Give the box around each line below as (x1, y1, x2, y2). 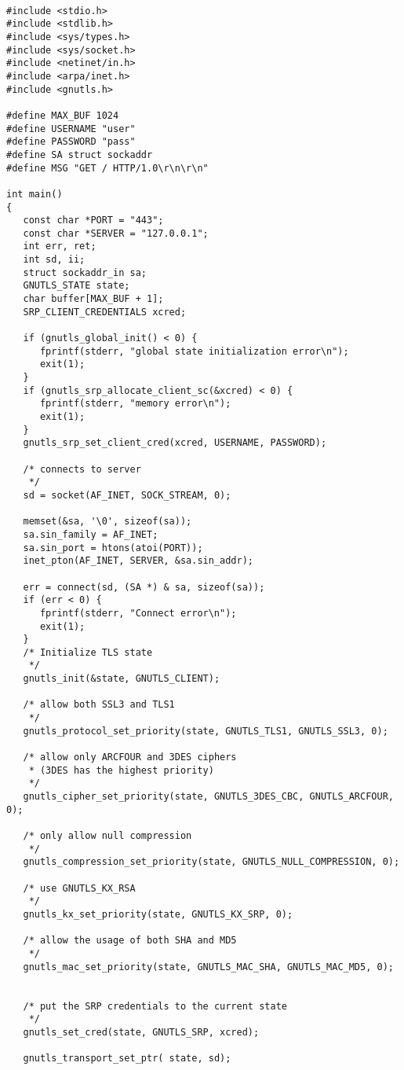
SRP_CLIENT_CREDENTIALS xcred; (23, 306, 187, 318)
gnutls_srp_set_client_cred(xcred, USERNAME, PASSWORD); (23, 437, 327, 449)
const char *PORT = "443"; (23, 215, 164, 226)
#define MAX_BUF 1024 (6, 109, 119, 121)
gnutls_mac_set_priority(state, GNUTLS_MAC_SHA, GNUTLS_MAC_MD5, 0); (23, 961, 394, 973)
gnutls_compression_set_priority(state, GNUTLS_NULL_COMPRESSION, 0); (23, 856, 400, 868)
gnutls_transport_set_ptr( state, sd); (23, 1053, 231, 1064)
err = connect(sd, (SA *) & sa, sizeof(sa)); (23, 581, 265, 593)
